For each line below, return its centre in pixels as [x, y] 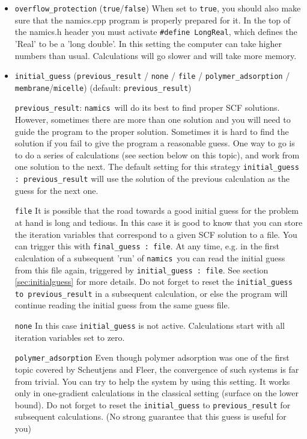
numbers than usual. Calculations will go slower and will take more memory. [156, 55]
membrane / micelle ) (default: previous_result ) [103, 87]
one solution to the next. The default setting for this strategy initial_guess [157, 167]
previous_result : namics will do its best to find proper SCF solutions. [147, 107]
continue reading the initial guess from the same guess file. [122, 305]
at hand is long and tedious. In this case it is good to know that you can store [159, 222]
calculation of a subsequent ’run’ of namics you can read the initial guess [150, 257]
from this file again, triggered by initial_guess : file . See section [141, 269]
